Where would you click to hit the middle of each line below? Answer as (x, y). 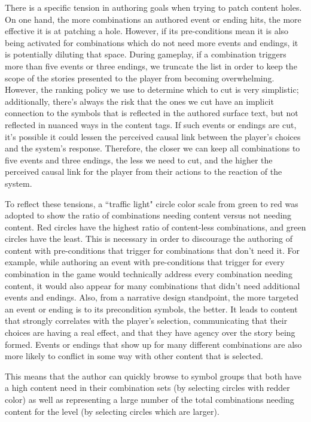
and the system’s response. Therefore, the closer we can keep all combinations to (153, 148)
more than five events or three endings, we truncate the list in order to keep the (151, 66)
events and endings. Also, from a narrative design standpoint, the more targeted (152, 297)
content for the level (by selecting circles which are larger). (112, 411)
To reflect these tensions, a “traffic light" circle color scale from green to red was (152, 203)
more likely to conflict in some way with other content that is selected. (134, 356)
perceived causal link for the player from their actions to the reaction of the (144, 171)
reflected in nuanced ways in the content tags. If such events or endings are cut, (151, 124)
